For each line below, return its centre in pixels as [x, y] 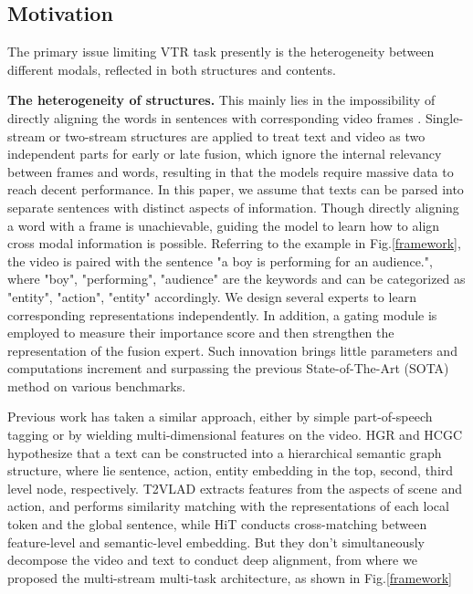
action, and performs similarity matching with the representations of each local [228, 506]
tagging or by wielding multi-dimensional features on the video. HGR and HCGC [235, 435]
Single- [444, 117]
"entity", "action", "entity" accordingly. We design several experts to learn [212, 296]
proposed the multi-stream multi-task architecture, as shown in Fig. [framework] [230, 577]
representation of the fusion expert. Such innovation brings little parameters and [232, 350]
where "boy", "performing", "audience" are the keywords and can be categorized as [236, 279]
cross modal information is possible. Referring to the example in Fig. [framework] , [234, 243]
